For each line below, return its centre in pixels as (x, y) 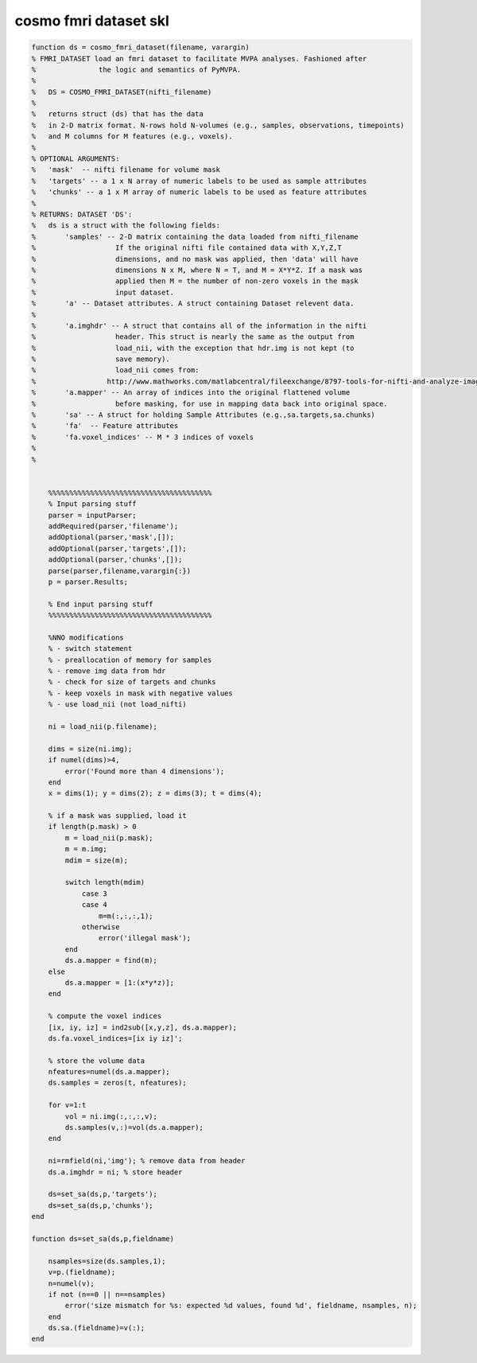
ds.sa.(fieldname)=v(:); (97, 1328)
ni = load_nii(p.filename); (103, 726)
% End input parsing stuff (101, 604)
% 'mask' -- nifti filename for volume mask (126, 170)
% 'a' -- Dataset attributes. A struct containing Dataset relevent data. (193, 304)
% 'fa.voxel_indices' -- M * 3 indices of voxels (143, 437)
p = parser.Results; (88, 582)
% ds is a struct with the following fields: (126, 226)
